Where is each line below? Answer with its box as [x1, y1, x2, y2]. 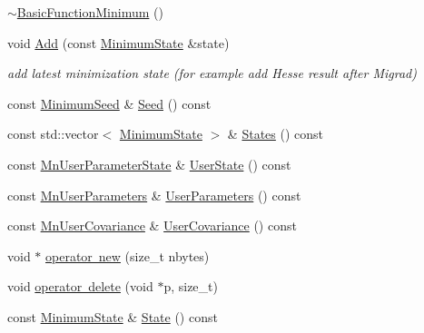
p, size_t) [163, 277, 218, 296]
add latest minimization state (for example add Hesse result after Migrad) [7, 64, 417, 83]
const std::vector [7, 124, 99, 143]
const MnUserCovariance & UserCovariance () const [7, 216, 297, 235]
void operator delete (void [7, 277, 153, 296]
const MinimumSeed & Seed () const [7, 93, 212, 113]
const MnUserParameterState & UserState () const [7, 154, 291, 173]
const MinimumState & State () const [7, 307, 218, 326]
